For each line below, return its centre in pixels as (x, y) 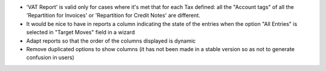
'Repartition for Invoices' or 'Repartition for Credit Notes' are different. (113, 16)
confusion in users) (50, 58)
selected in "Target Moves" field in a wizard (81, 32)
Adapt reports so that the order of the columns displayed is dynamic (111, 41)
